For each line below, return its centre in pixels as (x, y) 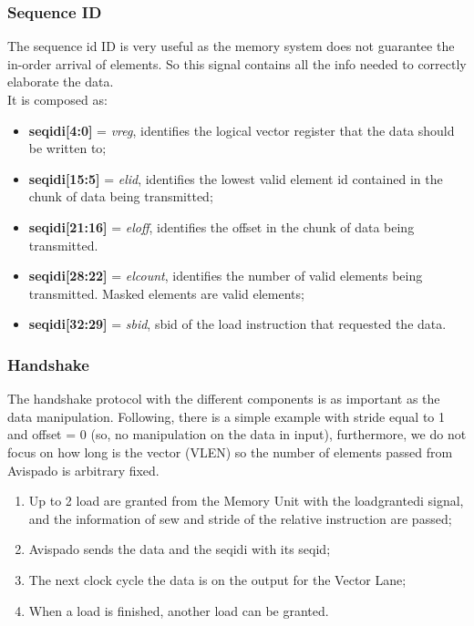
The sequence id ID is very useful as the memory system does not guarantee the (231, 46)
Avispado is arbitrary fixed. (83, 470)
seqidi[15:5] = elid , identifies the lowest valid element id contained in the (236, 178)
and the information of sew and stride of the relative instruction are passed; (240, 518)
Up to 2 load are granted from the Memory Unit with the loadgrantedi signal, (246, 501)
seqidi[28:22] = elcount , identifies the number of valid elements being (226, 276)
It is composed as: (57, 99)
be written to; (67, 148)
